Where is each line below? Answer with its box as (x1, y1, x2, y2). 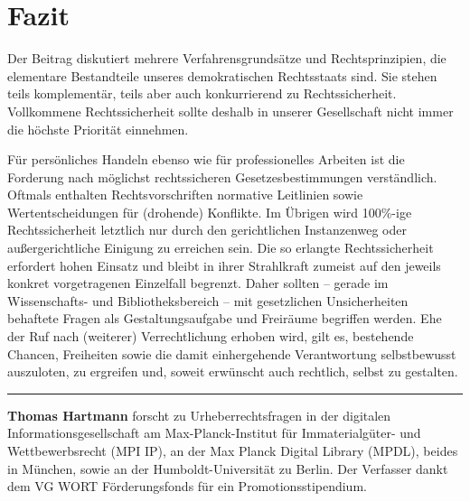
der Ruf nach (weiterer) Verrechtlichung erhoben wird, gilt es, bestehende (7, 327, 414, 346)
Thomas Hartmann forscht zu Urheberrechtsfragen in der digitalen (7, 405, 391, 424)
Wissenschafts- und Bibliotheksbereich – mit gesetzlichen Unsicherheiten (7, 291, 409, 310)
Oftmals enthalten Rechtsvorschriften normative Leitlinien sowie (7, 185, 363, 204)
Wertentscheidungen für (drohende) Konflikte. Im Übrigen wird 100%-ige (7, 202, 412, 221)
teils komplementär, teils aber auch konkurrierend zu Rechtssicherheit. (7, 84, 397, 103)
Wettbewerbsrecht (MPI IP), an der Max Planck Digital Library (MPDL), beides (7, 441, 458, 459)
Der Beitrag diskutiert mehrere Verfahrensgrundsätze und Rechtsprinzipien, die (7, 49, 446, 68)
